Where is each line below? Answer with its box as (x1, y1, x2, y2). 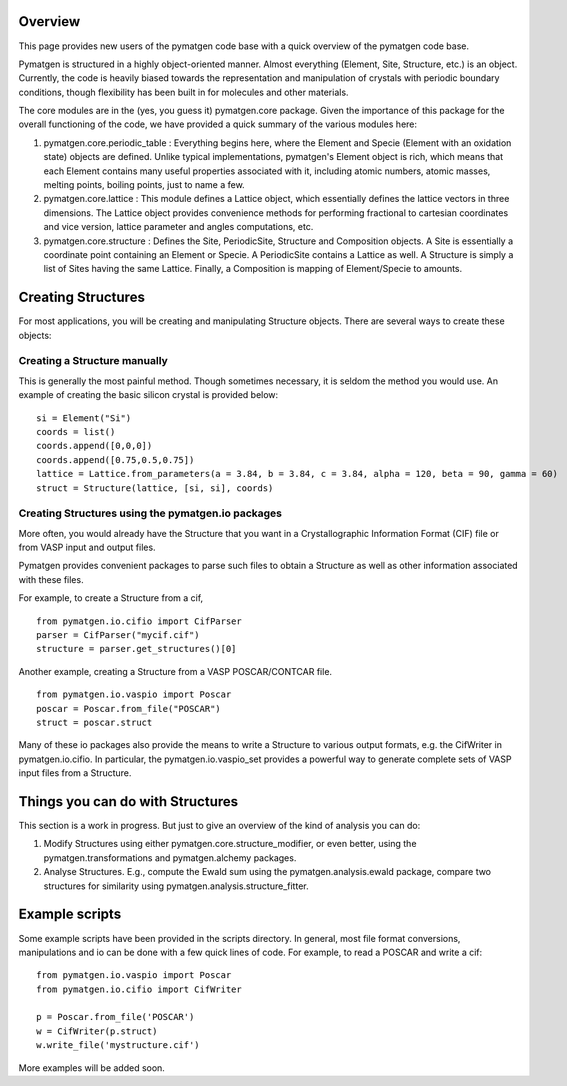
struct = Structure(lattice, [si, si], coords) (36, 482, 274, 494)
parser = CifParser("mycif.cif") (36, 630, 200, 641)
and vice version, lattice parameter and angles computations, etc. (43, 221, 314, 233)
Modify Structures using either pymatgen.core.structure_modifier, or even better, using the (43, 838, 417, 850)
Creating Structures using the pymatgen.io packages (18, 506, 283, 520)
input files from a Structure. (18, 767, 132, 779)
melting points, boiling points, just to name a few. (43, 179, 245, 191)
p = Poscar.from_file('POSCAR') (36, 1011, 195, 1023)
